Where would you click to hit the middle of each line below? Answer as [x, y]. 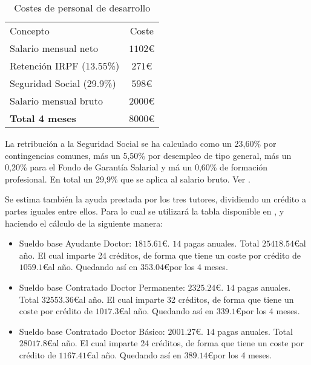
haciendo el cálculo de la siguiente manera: [84, 223]
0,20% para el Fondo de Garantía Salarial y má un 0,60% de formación [136, 167]
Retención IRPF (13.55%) [65, 66]
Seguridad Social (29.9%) [63, 83]
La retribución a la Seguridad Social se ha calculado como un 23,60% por [141, 143]
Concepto [30, 31]
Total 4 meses [43, 118]
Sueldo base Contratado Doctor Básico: [92, 331]
